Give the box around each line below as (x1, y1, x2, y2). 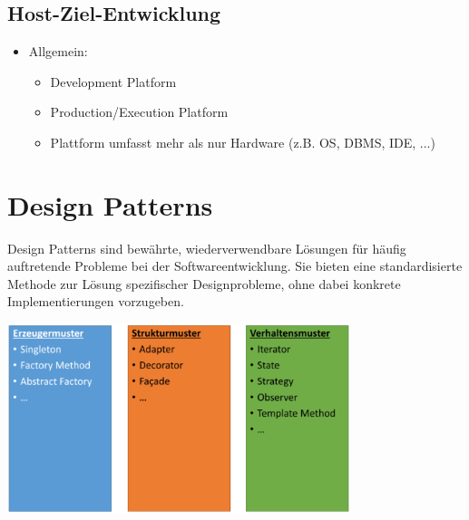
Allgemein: (28, 42, 88, 61)
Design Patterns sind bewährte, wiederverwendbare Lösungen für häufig (7, 238, 406, 257)
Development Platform (50, 72, 177, 91)
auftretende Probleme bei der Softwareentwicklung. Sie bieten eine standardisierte (7, 256, 463, 275)
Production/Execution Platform (50, 102, 229, 121)
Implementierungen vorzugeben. (7, 292, 184, 311)
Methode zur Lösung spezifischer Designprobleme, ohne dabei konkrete (7, 274, 401, 293)
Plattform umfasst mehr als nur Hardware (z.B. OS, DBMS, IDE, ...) (50, 132, 435, 151)
